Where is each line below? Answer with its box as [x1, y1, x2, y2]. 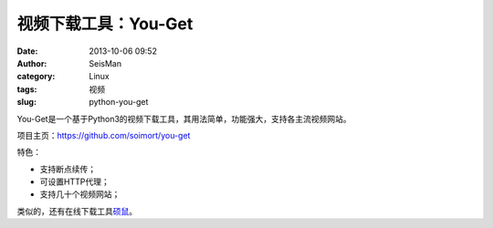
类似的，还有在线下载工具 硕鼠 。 [16, 205, 137, 216]
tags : [16, 83, 37, 95]
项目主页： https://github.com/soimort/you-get [16, 130, 191, 140]
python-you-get [89, 97, 149, 108]
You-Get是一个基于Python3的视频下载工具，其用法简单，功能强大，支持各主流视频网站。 [16, 113, 351, 124]
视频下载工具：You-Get [16, 14, 194, 34]
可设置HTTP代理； [39, 176, 110, 187]
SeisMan [89, 57, 122, 68]
